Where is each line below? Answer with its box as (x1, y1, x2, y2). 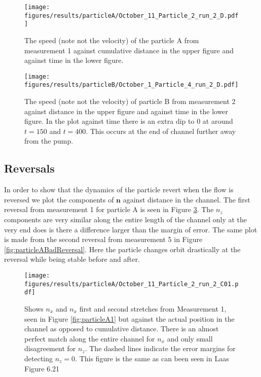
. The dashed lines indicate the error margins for (85, 343, 236, 354)
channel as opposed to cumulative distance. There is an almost (24, 323, 219, 334)
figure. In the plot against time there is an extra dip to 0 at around (24, 116, 233, 126)
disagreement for (24, 343, 76, 354)
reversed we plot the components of (4, 194, 114, 204)
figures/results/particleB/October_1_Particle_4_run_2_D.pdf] (24, 81, 239, 89)
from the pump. (24, 135, 73, 146)
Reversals (4, 160, 55, 176)
